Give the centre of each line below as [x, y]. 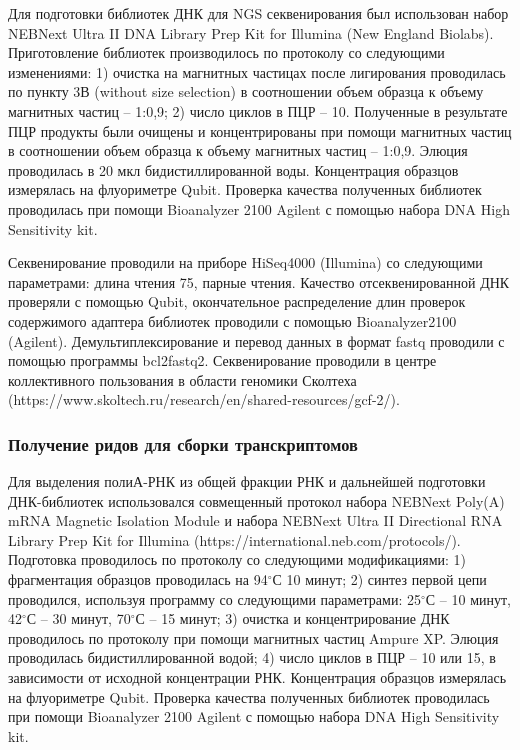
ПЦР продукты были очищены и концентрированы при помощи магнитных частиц [260, 130]
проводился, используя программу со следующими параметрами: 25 [214, 598]
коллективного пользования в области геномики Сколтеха [182, 379]
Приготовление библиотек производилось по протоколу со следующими [226, 52]
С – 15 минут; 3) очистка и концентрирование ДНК [292, 618]
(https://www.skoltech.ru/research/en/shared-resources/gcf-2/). [204, 399]
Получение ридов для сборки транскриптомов [183, 443]
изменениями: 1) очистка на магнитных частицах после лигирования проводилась [257, 71]
